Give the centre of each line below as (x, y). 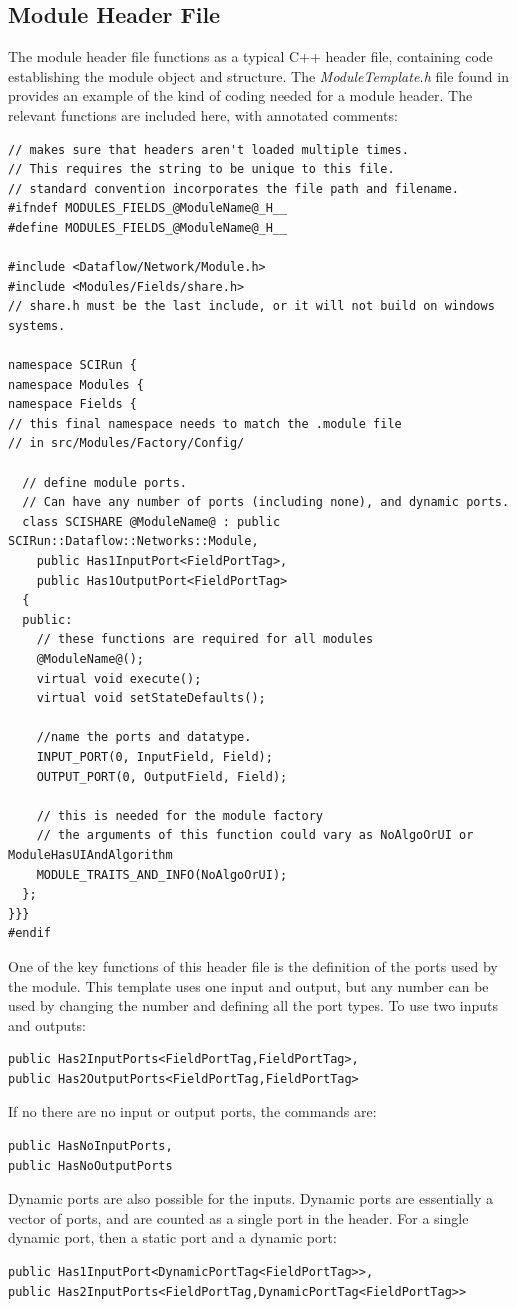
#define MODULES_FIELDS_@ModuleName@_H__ (148, 227)
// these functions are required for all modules (205, 639)
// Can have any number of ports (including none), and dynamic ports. (266, 502)
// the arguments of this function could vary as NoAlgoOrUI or (255, 835)
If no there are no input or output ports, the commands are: (192, 1111)
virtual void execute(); (119, 678)
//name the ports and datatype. (144, 737)
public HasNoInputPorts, (90, 1146)
